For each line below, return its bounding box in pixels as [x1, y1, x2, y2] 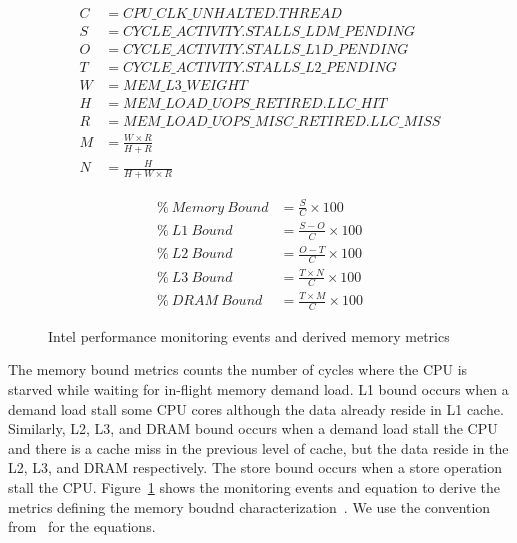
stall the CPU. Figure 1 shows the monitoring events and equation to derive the [8, 477, 500, 497]
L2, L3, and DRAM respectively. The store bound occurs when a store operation [8, 457, 503, 478]
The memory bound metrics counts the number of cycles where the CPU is [8, 359, 468, 380]
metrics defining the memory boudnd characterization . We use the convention [8, 496, 491, 517]
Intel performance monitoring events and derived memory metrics [48, 325, 450, 346]
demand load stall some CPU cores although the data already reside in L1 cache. [8, 398, 504, 419]
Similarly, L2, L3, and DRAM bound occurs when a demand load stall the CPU [8, 418, 498, 439]
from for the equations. [8, 516, 156, 537]
